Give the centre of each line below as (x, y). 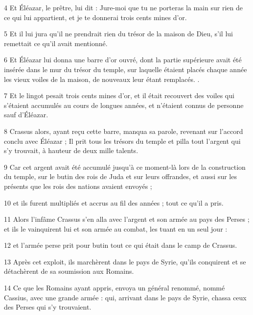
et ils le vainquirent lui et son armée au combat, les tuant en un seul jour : (116, 228)
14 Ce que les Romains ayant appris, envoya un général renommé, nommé (115, 288)
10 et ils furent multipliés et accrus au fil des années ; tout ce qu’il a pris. (114, 202)
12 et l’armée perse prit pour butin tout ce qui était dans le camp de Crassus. (121, 245)
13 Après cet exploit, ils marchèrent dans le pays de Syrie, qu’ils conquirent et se (125, 261)
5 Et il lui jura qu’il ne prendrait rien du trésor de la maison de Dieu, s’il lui (118, 34)
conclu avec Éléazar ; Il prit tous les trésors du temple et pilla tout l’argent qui (122, 141)
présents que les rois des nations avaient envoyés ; (78, 186)
